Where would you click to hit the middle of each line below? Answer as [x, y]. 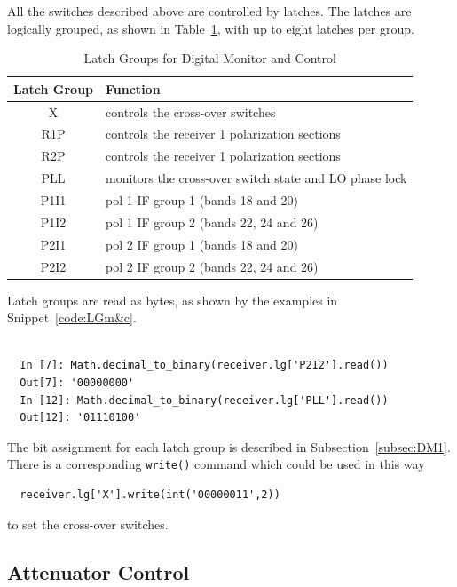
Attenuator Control [98, 571]
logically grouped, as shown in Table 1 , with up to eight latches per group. [211, 28]
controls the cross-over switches [191, 111]
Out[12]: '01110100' [80, 418]
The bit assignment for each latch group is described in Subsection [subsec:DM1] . [229, 446]
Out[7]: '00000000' [77, 383]
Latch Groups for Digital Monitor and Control [210, 58]
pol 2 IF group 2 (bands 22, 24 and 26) [212, 266]
